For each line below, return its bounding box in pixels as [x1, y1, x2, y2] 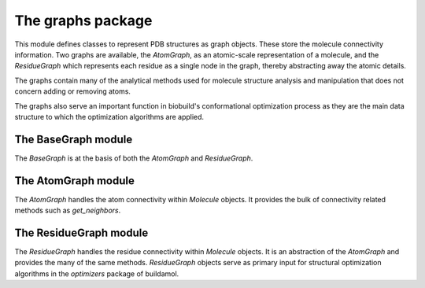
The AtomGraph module [14, 174, 135, 187]
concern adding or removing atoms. [14, 87, 131, 96]
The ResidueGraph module [14, 226, 149, 239]
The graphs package [14, 12, 153, 29]
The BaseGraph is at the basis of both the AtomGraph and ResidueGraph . [14, 153, 253, 163]
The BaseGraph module [14, 132, 133, 146]
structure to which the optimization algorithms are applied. [14, 112, 205, 121]
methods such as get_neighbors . [14, 205, 121, 216]
